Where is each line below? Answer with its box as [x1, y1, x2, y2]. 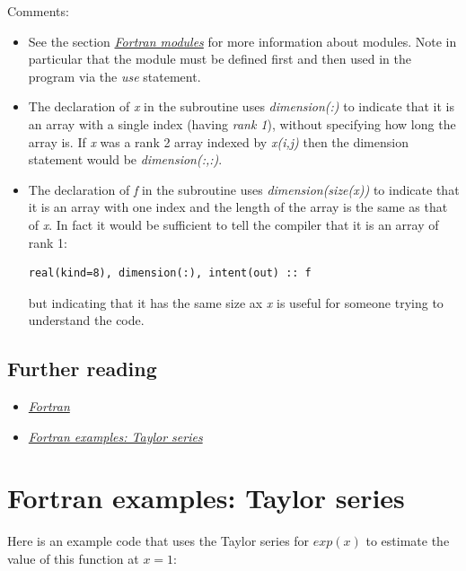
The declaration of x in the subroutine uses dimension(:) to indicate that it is [28, 97, 455, 116]
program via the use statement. [28, 66, 201, 85]
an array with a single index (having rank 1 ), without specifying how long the [28, 114, 456, 133]
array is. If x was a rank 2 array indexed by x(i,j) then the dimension [28, 132, 409, 151]
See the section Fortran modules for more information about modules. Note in [28, 31, 457, 50]
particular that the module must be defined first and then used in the [28, 49, 412, 68]
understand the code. [28, 311, 145, 329]
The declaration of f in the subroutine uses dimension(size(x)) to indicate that [28, 180, 460, 198]
